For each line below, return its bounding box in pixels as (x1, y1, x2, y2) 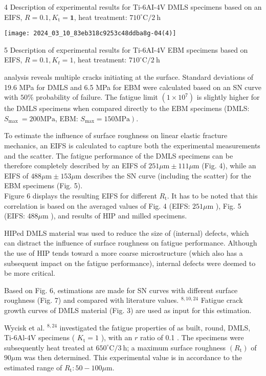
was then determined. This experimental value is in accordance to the (24, 352, 242, 363)
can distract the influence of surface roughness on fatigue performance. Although (4, 237, 257, 248)
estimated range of (4, 362, 62, 372)
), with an (101, 332, 132, 343)
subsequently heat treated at (4, 342, 94, 352)
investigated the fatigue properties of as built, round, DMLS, (59, 322, 251, 333)
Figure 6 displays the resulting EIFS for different (4, 190, 157, 201)
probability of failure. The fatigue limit (36, 92, 158, 102)
